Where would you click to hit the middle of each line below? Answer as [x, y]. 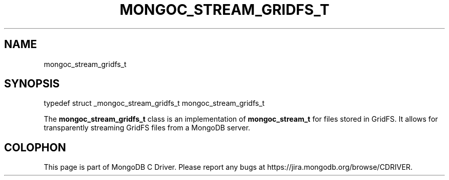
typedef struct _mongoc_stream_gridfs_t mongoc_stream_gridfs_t [154, 103]
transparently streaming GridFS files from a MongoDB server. [147, 128]
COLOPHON [35, 147]
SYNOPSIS [32, 84]
